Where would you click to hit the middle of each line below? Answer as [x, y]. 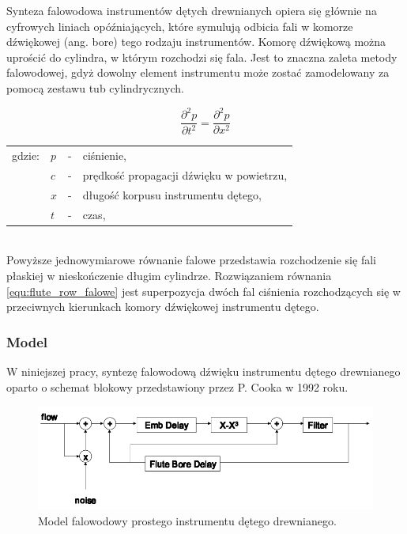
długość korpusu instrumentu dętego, [172, 194]
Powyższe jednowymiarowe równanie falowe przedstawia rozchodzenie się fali [191, 260]
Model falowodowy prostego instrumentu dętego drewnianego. [187, 521]
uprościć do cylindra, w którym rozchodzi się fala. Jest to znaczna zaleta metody [202, 57]
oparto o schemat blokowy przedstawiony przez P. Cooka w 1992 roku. [177, 386]
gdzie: [26, 155]
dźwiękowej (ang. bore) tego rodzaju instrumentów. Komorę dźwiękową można [196, 42]
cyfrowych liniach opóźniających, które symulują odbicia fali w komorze [180, 26]
